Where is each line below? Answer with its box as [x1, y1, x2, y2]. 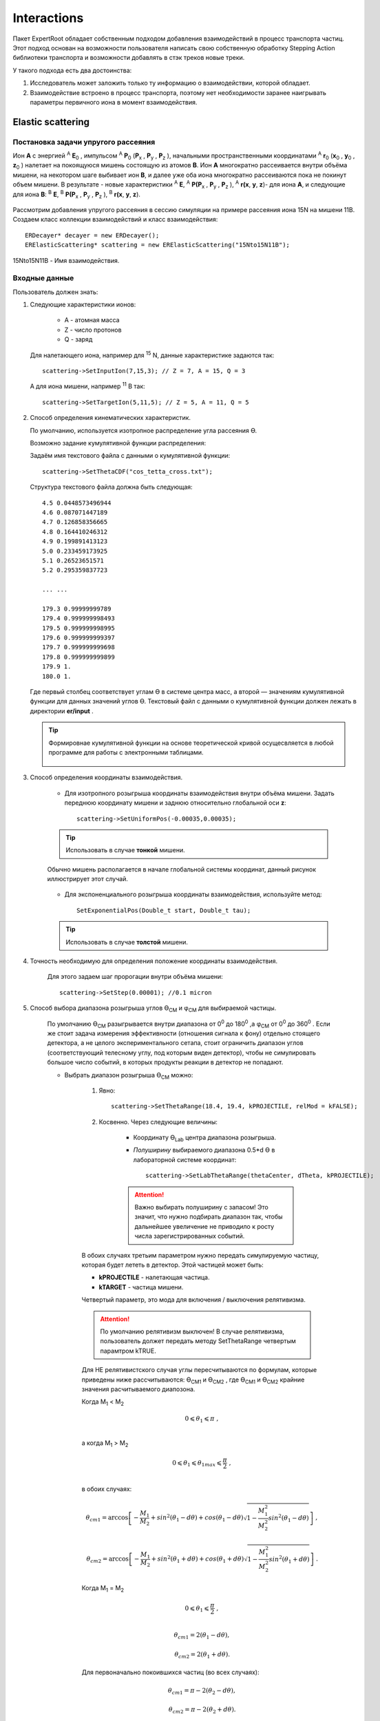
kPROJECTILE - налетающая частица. [98, 1274, 210, 1282]
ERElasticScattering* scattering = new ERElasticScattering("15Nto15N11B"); [25, 241, 291, 249]
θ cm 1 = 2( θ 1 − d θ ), [173, 1632, 230, 1641]
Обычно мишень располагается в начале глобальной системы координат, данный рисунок [47, 865, 317, 874]
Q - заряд [64, 335, 93, 344]
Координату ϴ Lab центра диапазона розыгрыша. [133, 1133, 277, 1143]
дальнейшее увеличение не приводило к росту [134, 1222, 275, 1230]
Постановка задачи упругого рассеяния [12, 137, 156, 147]
